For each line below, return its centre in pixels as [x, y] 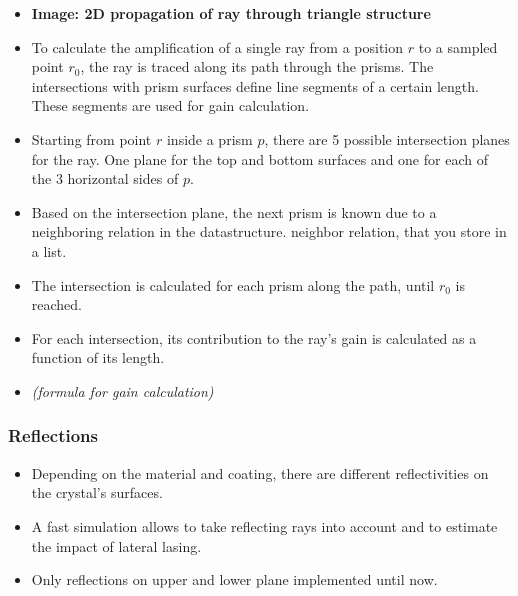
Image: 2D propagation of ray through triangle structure [231, 13]
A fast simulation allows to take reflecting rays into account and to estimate [264, 525]
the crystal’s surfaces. [97, 492]
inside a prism [209, 138]
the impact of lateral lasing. [116, 545]
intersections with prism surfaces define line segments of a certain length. [255, 85]
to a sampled [458, 46]
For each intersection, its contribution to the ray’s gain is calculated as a [254, 337]
